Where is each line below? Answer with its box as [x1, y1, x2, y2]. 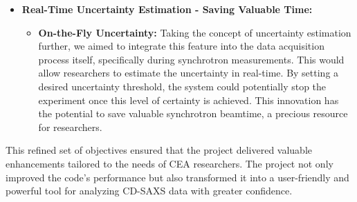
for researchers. [38, 119, 102, 134]
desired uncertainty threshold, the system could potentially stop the [38, 79, 327, 93]
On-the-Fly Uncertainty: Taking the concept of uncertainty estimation [38, 25, 351, 39]
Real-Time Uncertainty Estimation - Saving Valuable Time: [21, 2, 313, 16]
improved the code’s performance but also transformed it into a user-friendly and [6, 170, 349, 184]
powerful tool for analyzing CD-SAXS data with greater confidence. [6, 183, 293, 198]
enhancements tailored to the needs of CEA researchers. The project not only [6, 156, 333, 170]
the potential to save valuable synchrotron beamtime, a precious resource [38, 106, 348, 121]
